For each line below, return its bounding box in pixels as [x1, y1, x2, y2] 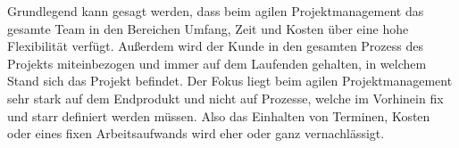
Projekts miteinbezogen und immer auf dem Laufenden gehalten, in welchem [7, 53, 427, 72]
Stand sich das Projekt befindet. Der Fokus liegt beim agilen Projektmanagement [7, 71, 453, 90]
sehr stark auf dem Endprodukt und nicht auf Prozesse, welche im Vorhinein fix [7, 88, 444, 107]
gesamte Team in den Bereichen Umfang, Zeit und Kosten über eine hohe [7, 19, 409, 37]
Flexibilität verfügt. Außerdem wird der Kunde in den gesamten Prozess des [7, 37, 424, 55]
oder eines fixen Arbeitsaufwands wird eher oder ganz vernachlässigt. [7, 124, 385, 143]
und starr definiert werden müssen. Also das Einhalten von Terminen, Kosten [7, 106, 430, 125]
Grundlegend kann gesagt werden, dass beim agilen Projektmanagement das [7, 2, 424, 20]
